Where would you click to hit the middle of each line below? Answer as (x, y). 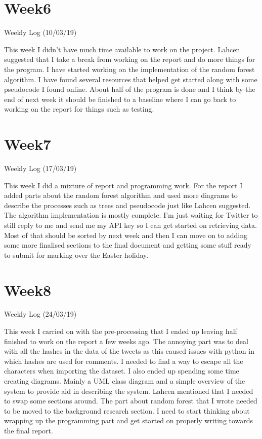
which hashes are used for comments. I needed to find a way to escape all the (124, 361)
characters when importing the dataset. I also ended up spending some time (122, 371)
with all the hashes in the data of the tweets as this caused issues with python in (129, 351)
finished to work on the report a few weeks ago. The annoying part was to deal (126, 341)
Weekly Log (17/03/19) (40, 168)
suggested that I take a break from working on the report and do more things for (130, 59)
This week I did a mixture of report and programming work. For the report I (123, 185)
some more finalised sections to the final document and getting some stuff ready (128, 245)
